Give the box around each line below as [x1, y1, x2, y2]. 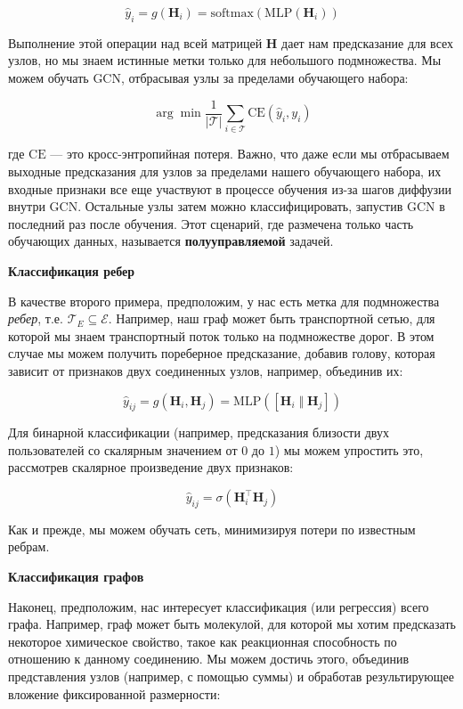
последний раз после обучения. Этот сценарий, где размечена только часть [8, 214, 414, 232]
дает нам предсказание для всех [281, 33, 454, 52]
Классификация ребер [8, 261, 134, 280]
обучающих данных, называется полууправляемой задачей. [8, 232, 334, 250]
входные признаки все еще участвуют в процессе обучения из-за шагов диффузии [8, 179, 451, 198]
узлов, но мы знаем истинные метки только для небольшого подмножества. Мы [8, 51, 442, 69]
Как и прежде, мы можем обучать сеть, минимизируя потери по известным [8, 519, 416, 538]
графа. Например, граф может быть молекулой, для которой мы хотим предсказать [8, 615, 456, 633]
